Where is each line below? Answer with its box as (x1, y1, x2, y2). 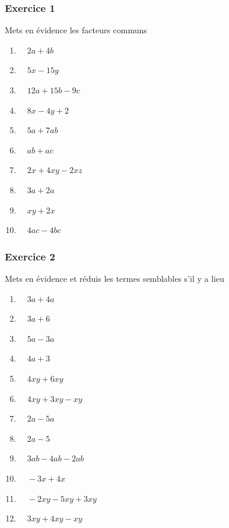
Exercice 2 (5, 249, 55, 263)
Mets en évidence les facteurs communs (5, 24, 147, 36)
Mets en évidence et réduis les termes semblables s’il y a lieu (5, 272, 224, 284)
